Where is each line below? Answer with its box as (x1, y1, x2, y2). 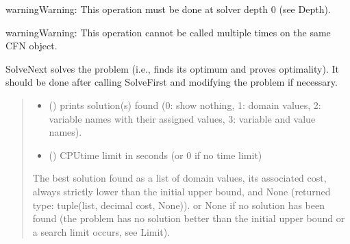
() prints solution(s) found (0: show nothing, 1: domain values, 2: (49, 97, 321, 112)
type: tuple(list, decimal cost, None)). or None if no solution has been (32, 197, 325, 212)
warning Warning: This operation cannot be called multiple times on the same (5, 25, 331, 39)
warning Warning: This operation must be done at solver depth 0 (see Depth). (5, 2, 331, 16)
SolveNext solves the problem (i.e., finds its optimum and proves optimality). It (5, 61, 339, 75)
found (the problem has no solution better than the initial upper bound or (32, 211, 345, 225)
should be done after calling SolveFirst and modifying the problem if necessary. (5, 75, 338, 89)
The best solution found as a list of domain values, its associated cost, (32, 171, 327, 185)
